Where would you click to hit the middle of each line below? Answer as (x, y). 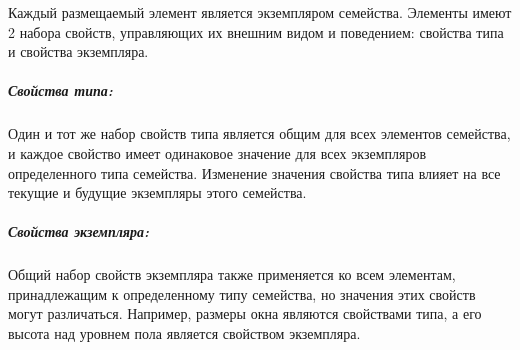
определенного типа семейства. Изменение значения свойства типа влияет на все (254, 172)
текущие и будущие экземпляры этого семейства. (157, 192)
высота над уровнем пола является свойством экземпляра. (184, 333)
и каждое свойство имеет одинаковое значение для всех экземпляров (217, 152)
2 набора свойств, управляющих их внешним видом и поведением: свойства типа (256, 31)
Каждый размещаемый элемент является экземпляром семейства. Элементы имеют (260, 12)
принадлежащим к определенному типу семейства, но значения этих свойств (242, 293)
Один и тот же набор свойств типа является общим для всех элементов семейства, (259, 133)
